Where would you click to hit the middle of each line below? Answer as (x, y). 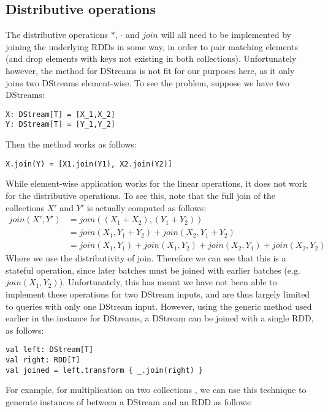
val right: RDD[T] (43, 360)
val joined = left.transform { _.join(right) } (105, 370)
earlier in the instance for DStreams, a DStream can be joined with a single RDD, (160, 318)
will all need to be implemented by (226, 35)
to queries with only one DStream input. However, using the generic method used (159, 306)
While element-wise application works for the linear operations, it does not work (156, 183)
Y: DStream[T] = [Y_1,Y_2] (60, 125)
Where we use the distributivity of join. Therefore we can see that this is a (146, 258)
